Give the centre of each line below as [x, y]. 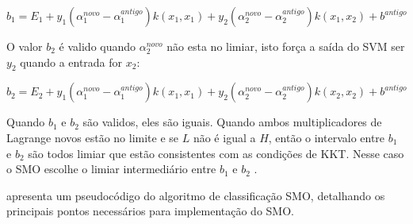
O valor [25, 46]
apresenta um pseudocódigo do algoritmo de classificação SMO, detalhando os [196, 195]
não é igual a [224, 137]
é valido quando [98, 46]
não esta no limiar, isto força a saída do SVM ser [286, 46]
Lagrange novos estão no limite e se [93, 137]
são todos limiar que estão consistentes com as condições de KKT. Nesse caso [216, 153]
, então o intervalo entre [327, 137]
